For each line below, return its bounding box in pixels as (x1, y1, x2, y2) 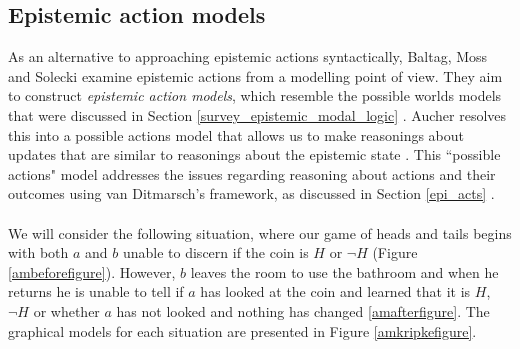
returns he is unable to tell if (8, 281, 184, 302)
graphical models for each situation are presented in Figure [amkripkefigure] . (8, 320, 477, 341)
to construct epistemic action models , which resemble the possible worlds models (8, 85, 502, 106)
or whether (33, 300, 100, 321)
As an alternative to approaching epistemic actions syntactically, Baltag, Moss (8, 46, 488, 67)
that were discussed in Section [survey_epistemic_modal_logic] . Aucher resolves (8, 104, 507, 125)
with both (8, 242, 69, 263)
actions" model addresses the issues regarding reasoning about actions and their (8, 163, 496, 184)
